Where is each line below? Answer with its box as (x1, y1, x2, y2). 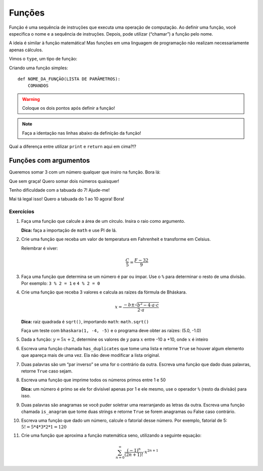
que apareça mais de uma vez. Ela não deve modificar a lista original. (21, 353, 160, 358)
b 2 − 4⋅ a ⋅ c (137, 301, 159, 308)
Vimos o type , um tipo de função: (9, 56, 77, 62)
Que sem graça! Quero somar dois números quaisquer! (9, 178, 119, 184)
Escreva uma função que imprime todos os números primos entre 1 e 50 (21, 377, 166, 383)
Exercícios (9, 208, 35, 215)
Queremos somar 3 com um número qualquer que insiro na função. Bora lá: (9, 169, 161, 175)
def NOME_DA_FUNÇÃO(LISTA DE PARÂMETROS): (18, 76, 121, 81)
